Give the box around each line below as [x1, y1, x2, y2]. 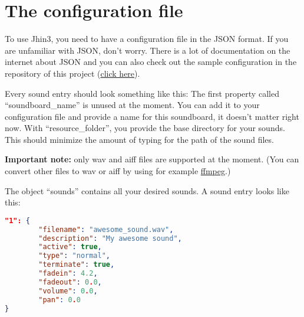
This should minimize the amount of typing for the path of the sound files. [5, 133, 274, 145]
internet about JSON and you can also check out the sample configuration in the [5, 55, 297, 68]
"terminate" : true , [38, 260, 115, 269]
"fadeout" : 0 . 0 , [38, 277, 102, 286]
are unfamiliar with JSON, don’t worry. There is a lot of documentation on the [5, 44, 290, 56]
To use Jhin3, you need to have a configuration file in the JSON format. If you [5, 32, 289, 45]
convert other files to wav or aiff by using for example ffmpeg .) [5, 165, 231, 177]
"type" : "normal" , [38, 251, 111, 260]
